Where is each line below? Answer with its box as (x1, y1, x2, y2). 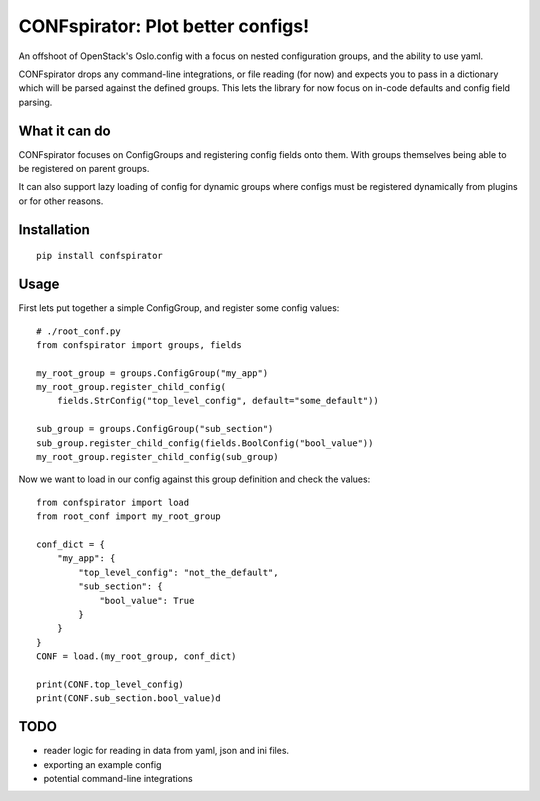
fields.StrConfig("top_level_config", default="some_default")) (56, 395, 379, 407)
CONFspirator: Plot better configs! (18, 15, 310, 37)
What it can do (18, 122, 111, 139)
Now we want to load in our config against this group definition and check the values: (18, 473, 371, 485)
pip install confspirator (36, 250, 164, 262)
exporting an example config (43, 758, 162, 770)
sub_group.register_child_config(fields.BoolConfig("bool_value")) (36, 437, 374, 449)
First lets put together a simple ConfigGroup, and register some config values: (18, 302, 340, 314)
